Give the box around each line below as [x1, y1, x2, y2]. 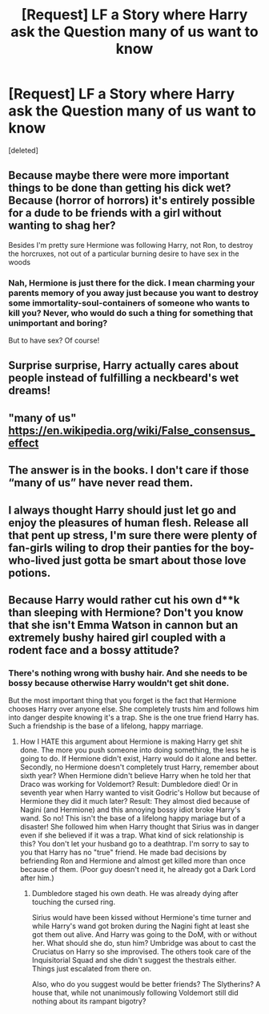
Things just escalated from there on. [31, 964, 152, 974]
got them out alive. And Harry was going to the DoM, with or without [31, 930, 258, 939]
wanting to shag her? [8, 219, 116, 233]
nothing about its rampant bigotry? [31, 996, 147, 1006]
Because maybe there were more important [8, 168, 230, 182]
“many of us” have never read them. [8, 476, 194, 490]
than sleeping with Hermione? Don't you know [8, 606, 244, 619]
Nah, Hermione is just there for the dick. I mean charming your [8, 277, 255, 288]
